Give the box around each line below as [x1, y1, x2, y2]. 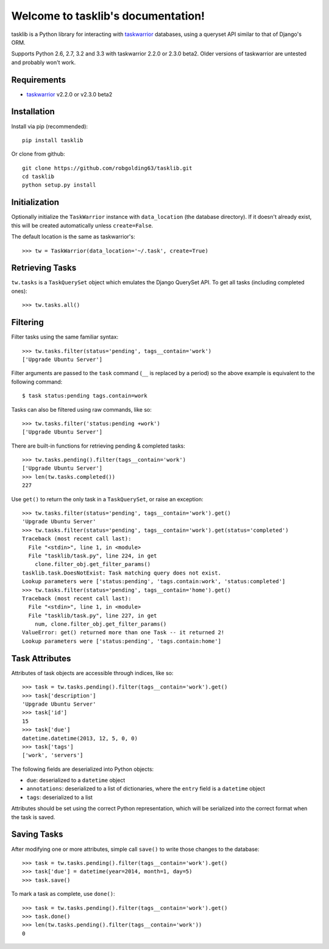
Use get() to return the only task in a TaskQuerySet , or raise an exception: [11, 495, 203, 503]
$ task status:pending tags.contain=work [22, 392, 147, 399]
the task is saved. [11, 813, 55, 820]
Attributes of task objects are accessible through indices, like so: [11, 669, 174, 676]
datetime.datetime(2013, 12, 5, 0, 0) [22, 735, 138, 742]
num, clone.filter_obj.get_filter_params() [34, 621, 167, 628]
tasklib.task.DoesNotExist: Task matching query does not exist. [22, 569, 222, 576]
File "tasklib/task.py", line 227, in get [28, 612, 158, 619]
